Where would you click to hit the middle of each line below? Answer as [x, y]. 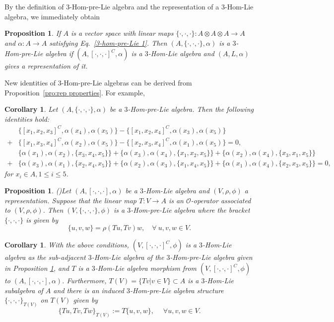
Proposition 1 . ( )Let [38, 191]
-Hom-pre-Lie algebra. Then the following [191, 109]
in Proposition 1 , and [37, 268]
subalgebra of [24, 290]
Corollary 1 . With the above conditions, [67, 245]
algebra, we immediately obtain [52, 16]
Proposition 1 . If [33, 33]
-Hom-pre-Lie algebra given [211, 257]
